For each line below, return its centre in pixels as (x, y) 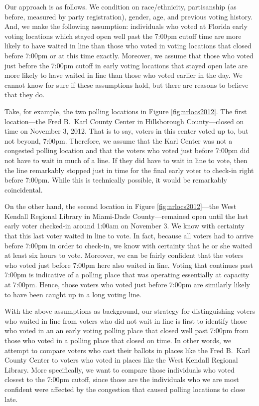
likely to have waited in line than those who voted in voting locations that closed (128, 46)
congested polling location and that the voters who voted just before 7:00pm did (127, 150)
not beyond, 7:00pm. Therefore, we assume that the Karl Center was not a (119, 140)
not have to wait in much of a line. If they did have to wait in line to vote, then (126, 160)
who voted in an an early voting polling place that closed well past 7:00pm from (127, 330)
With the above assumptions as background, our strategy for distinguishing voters (130, 311)
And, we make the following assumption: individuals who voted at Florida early (126, 26)
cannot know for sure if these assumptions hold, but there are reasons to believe (127, 85)
